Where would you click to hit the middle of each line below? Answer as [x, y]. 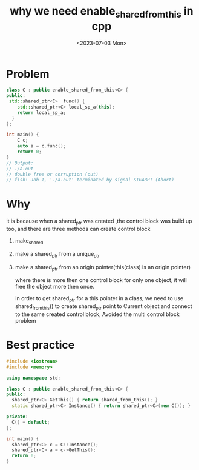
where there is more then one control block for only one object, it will [101, 280]
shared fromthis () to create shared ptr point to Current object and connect [103, 307]
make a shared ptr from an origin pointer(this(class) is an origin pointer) [103, 268]
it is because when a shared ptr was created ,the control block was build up [99, 222]
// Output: [20, 163]
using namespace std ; [34, 378]
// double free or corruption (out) [52, 174]
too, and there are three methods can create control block [78, 229]
